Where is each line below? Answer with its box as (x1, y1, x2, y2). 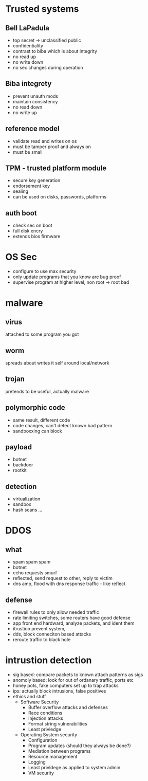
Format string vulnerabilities (28, 721, 87, 726)
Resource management (28, 754, 78, 759)
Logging (28, 759, 46, 765)
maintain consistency (12, 98, 58, 104)
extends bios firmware (12, 233, 61, 240)
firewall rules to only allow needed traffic (12, 609, 99, 615)
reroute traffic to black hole (12, 637, 71, 643)
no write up (12, 109, 38, 116)
